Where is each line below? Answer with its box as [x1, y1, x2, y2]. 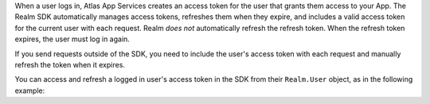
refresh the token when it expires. [14, 60, 125, 69]
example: [14, 86, 45, 95]
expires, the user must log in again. [14, 34, 131, 44]
